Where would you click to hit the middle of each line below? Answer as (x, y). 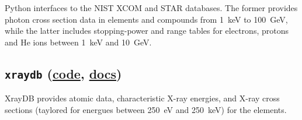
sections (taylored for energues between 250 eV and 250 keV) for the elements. (146, 109)
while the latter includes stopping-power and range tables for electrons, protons (147, 31)
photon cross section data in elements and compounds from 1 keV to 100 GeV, (146, 19)
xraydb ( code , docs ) (63, 73)
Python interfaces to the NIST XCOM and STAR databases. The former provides (151, 8)
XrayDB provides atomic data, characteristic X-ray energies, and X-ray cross (142, 98)
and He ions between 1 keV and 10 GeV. (78, 42)
